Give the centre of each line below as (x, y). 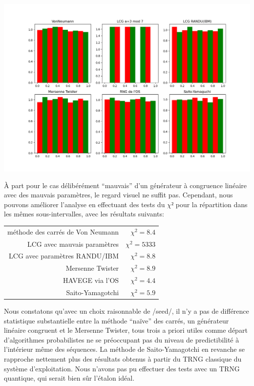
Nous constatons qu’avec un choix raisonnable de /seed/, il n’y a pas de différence (127, 311)
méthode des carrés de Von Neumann (63, 231)
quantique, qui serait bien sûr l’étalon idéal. (69, 378)
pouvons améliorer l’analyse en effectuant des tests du (85, 204)
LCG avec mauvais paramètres (73, 244)
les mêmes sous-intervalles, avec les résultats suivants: (84, 214)
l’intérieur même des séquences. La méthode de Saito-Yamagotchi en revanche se (124, 349)
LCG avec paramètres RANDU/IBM (64, 256)
